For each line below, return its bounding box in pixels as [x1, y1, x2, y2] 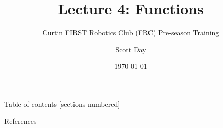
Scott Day [115, 44, 146, 54]
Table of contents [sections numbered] [4, 98, 120, 109]
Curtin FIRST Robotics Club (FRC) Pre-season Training [42, 27, 219, 38]
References [4, 115, 37, 126]
